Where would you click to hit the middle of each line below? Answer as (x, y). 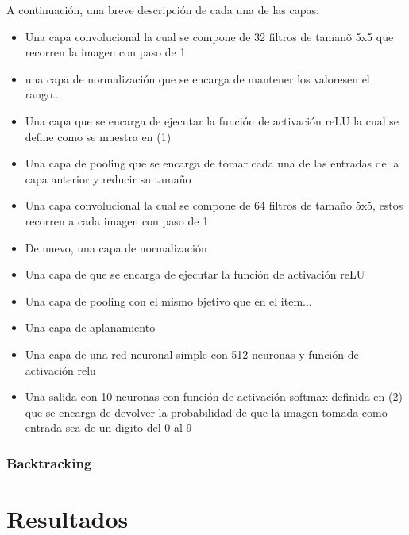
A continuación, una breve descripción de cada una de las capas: (163, 10)
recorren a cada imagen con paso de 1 (117, 220)
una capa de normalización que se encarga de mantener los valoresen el (197, 78)
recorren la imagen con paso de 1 (105, 52)
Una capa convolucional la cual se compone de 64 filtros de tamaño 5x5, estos (214, 205)
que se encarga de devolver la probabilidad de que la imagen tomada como (206, 412)
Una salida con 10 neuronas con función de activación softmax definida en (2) (214, 396)
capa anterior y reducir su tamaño (108, 178)
